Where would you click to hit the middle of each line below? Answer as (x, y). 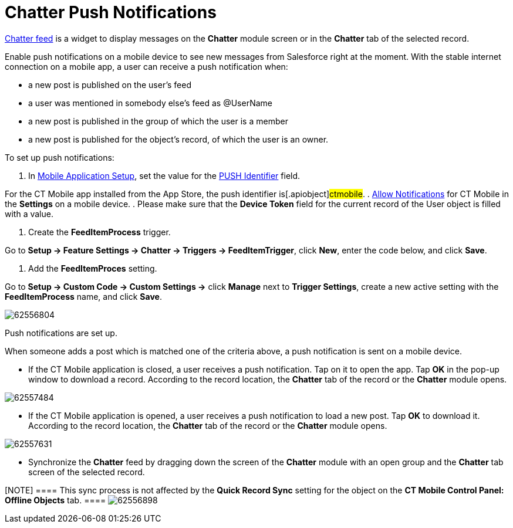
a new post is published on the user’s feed (110, 84)
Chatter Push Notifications (111, 12)
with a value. (29, 214)
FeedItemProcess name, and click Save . (83, 296)
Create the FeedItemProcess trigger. (99, 232)
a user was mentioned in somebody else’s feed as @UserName (150, 103)
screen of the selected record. (87, 472)
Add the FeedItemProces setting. (93, 268)
